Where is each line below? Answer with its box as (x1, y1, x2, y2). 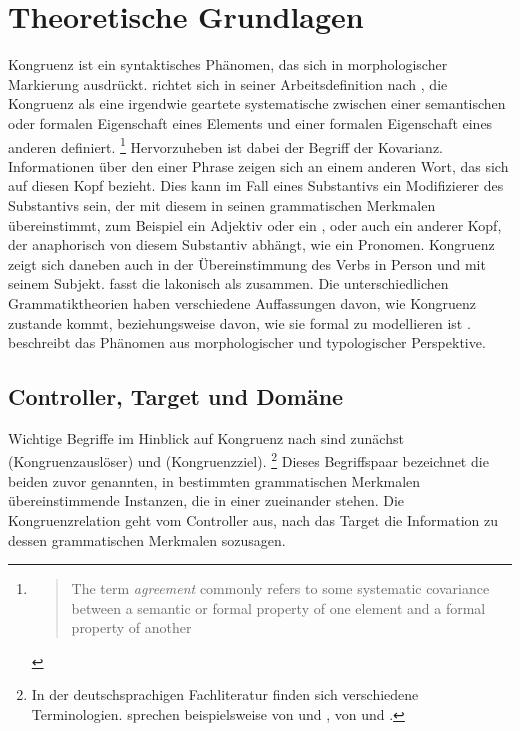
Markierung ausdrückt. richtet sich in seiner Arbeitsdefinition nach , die (8, 73, 448, 94)
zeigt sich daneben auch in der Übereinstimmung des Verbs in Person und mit (8, 253, 486, 274)
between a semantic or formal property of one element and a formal (71, 597, 486, 618)
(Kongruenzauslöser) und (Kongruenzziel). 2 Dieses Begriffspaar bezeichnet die (8, 448, 489, 472)
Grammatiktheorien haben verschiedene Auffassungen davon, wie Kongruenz (8, 292, 476, 313)
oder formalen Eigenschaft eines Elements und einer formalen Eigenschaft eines (8, 112, 493, 133)
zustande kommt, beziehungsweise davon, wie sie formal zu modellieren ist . (8, 312, 471, 333)
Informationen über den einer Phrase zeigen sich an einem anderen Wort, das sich (8, 155, 509, 176)
